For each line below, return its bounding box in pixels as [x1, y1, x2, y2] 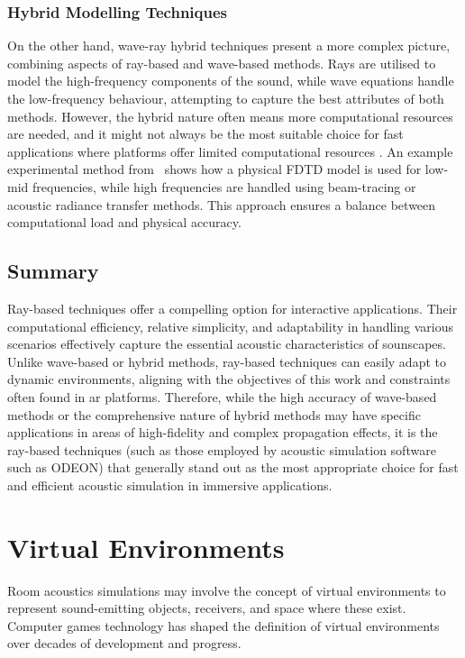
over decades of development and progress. [7, 634, 242, 653]
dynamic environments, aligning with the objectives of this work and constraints [7, 370, 451, 388]
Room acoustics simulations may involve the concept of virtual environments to [7, 580, 446, 599]
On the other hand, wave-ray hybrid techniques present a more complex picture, [7, 36, 451, 55]
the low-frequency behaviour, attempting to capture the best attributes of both [7, 89, 444, 107]
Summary [7, 257, 99, 285]
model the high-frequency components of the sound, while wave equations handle [7, 71, 454, 90]
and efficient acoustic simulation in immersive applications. [7, 475, 333, 494]
